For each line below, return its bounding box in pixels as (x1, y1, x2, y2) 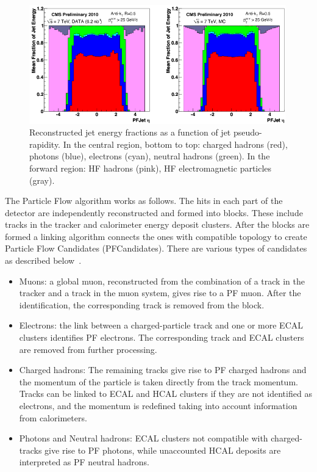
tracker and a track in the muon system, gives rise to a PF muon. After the (19, 286, 301, 299)
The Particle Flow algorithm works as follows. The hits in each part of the (5, 194, 283, 207)
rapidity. (29, 137, 61, 150)
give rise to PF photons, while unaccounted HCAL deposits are (45, 443, 281, 456)
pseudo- (233, 126, 262, 139)
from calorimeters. (19, 411, 87, 424)
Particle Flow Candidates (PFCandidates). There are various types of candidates (5, 242, 307, 255)
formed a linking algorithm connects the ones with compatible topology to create (5, 230, 307, 242)
